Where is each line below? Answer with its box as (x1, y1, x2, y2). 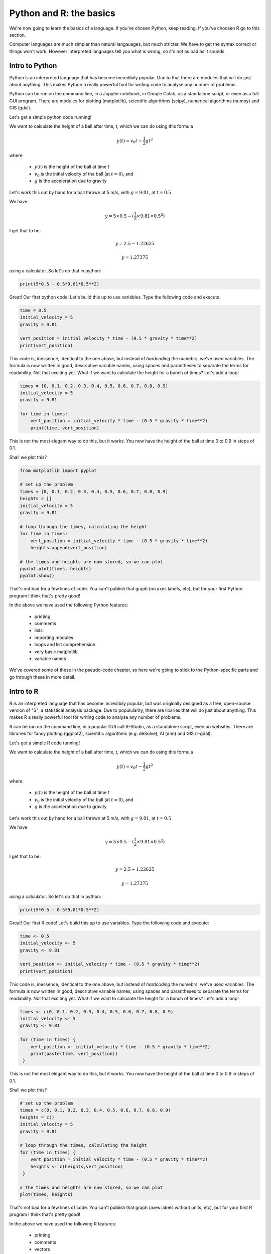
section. (9, 32, 26, 38)
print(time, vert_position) (30, 425, 100, 431)
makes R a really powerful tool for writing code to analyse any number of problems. (9, 714, 182, 720)
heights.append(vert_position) (30, 545, 107, 550)
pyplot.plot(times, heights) (20, 566, 92, 572)
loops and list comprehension (34, 642, 95, 648)
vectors (34, 1246, 50, 1252)
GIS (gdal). (9, 105, 32, 111)
